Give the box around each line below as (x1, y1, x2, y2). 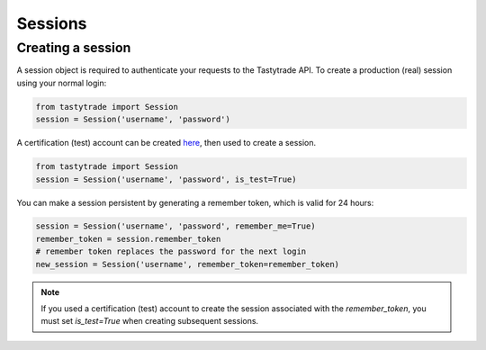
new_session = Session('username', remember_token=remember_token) (35, 259, 340, 269)
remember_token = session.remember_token (35, 234, 221, 244)
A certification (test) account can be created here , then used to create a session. (16, 138, 317, 148)
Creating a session (16, 40, 131, 56)
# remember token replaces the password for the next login (35, 247, 307, 256)
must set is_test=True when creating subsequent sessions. (40, 316, 259, 327)
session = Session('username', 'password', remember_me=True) (35, 221, 316, 231)
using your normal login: (16, 77, 107, 88)
